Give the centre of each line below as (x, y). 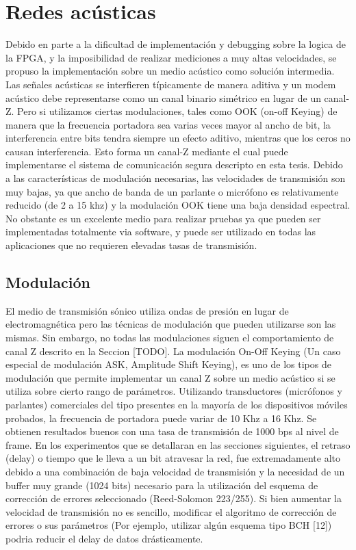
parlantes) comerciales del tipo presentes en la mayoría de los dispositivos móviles (177, 404)
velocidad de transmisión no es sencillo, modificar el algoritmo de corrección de (171, 511)
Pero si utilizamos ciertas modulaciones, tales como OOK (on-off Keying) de (177, 111)
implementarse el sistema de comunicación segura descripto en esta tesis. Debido (174, 165)
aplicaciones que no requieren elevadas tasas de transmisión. (131, 245)
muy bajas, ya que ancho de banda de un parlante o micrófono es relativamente (172, 191)
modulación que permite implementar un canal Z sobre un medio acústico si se (170, 377)
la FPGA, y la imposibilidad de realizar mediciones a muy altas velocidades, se (171, 57)
